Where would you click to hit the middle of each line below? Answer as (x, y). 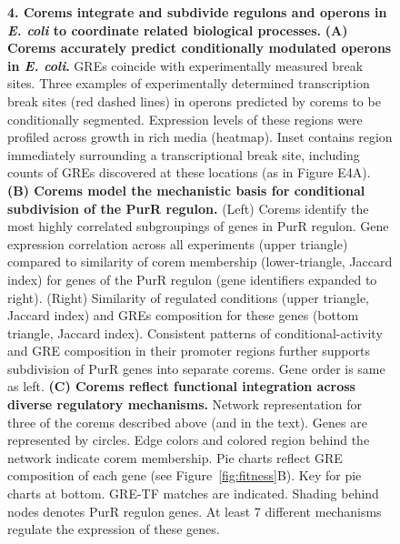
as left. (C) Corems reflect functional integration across (181, 386)
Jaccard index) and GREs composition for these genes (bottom (183, 315)
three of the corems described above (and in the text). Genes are (187, 422)
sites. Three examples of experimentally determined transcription (189, 83)
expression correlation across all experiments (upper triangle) (178, 243)
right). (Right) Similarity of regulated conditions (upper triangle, (188, 297)
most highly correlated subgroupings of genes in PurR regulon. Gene (198, 226)
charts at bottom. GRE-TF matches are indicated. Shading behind (193, 494)
